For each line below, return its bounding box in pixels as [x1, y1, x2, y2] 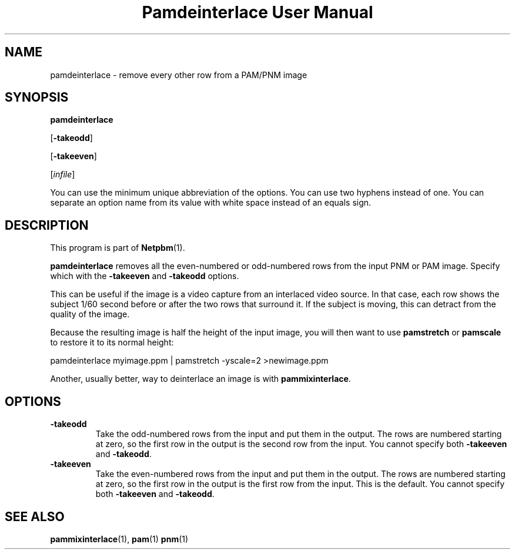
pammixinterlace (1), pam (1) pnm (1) [50, 533, 189, 544]
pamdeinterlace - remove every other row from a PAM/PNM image [50, 69, 307, 80]
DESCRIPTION [5, 217, 89, 233]
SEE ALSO [5, 509, 65, 524]
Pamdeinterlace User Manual [142, 2, 373, 22]
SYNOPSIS [5, 90, 69, 105]
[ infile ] [50, 169, 75, 180]
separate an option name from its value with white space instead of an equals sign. [50, 197, 372, 208]
